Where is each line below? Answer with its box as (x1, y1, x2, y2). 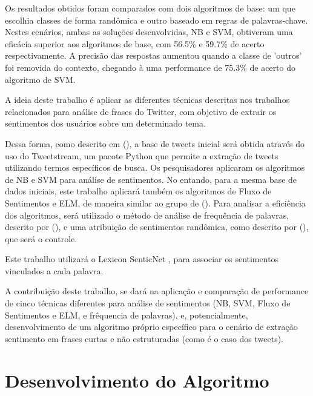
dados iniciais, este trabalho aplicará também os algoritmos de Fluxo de (5, 185, 272, 197)
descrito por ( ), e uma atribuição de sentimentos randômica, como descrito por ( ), (5, 220, 309, 233)
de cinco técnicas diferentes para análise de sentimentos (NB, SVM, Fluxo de (5, 297, 291, 309)
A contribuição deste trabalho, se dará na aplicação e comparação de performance (5, 285, 309, 297)
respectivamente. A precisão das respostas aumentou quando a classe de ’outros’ (5, 49, 302, 62)
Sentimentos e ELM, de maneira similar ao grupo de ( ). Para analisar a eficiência (5, 196, 306, 209)
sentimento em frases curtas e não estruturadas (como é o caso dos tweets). (5, 332, 284, 345)
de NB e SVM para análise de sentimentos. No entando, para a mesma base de (5, 173, 297, 185)
